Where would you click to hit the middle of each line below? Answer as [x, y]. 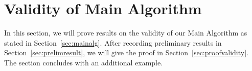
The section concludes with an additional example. [84, 62]
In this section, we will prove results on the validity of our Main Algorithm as [126, 33]
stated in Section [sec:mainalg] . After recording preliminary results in [113, 42]
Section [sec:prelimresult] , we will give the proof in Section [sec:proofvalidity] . [127, 52]
